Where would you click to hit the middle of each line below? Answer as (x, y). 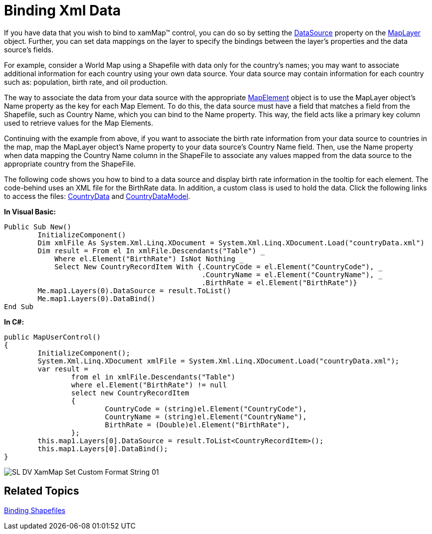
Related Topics (42, 491)
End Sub (19, 306)
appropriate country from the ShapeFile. (70, 164)
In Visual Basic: (30, 211)
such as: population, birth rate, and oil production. (86, 82)
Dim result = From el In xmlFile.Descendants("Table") (147, 251)
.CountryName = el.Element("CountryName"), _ (292, 274)
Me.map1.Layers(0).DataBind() (97, 298)
